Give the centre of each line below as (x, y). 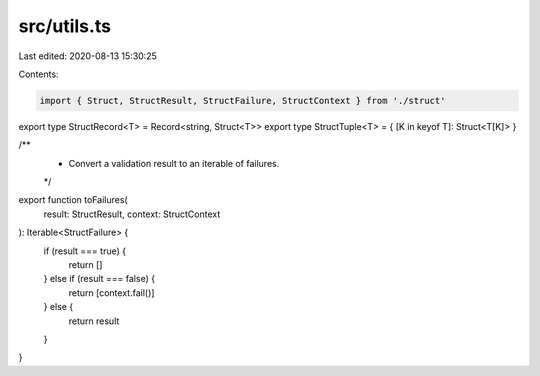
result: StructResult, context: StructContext (132, 214)
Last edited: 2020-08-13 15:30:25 (87, 56)
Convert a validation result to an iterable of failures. (174, 163)
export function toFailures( (73, 200)
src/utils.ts (65, 26)
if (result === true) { (85, 251)
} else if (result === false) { (99, 279)
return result (94, 321)
